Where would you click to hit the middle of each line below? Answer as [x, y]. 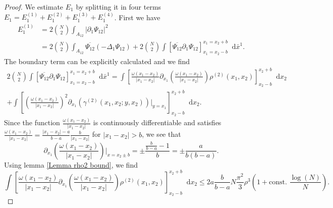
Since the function [32, 122]
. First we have [137, 17]
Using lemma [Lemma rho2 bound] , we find [71, 164]
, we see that [161, 134]
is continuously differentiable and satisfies [157, 122]
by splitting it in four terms [119, 7]
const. [278, 182]
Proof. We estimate [34, 7]
